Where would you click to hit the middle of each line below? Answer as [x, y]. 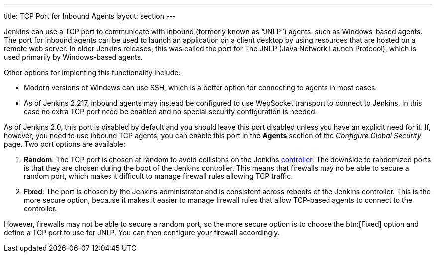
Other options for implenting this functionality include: [92, 72]
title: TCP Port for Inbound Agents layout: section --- [90, 16]
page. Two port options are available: [65, 144]
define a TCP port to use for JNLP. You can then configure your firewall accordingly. [142, 232]
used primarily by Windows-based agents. [73, 57]
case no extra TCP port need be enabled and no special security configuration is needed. [170, 112]
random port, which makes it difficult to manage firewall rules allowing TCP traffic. [159, 176]
